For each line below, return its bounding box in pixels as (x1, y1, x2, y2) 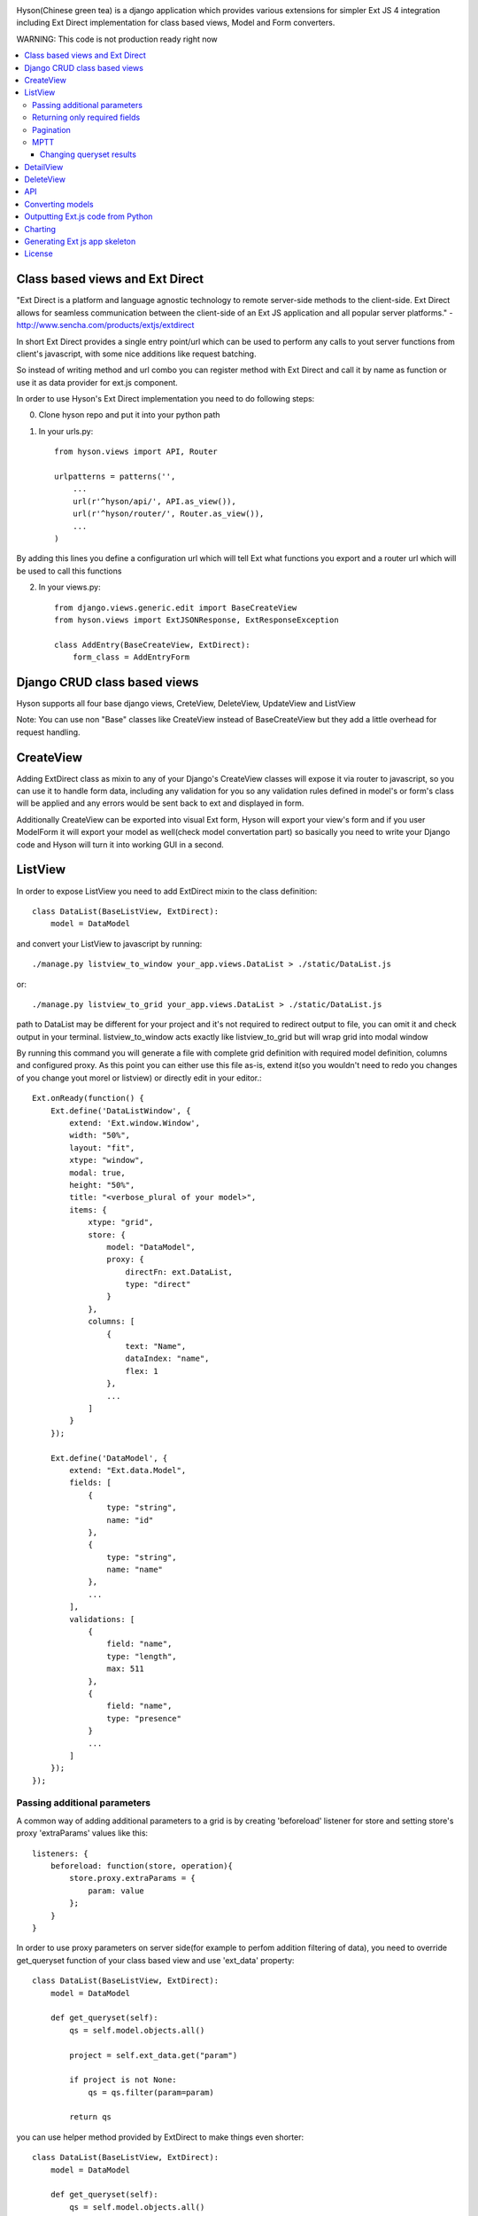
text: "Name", (125, 1341, 187, 1352)
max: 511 (106, 1664, 145, 1674)
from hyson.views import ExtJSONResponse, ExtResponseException (54, 614, 340, 625)
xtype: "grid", (88, 1217, 154, 1228)
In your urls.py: (38, 425, 94, 436)
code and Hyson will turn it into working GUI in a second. (16, 839, 225, 850)
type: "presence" (106, 1713, 181, 1723)
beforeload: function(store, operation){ (50, 1861, 234, 1871)
